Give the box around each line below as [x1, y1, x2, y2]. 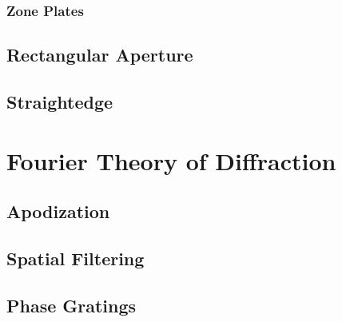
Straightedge [6, 89, 113, 114]
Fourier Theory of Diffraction [6, 144, 336, 177]
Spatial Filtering [6, 245, 145, 270]
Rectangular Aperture [6, 42, 193, 67]
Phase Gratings [6, 292, 137, 317]
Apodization [6, 199, 110, 224]
